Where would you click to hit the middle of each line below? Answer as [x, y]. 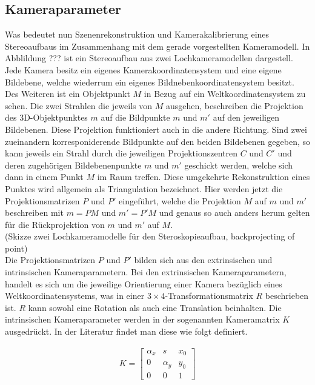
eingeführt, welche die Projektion [180, 200]
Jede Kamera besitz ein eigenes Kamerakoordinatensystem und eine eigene [143, 69]
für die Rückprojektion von [55, 224]
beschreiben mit [34, 213]
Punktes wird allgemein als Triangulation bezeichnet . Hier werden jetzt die [144, 188]
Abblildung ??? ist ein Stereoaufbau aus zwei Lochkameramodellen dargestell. [149, 58]
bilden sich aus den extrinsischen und [203, 260]
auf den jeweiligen [246, 117]
